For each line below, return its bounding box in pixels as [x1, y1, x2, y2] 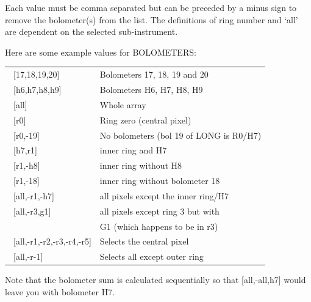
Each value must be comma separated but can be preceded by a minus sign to [5, 1, 297, 13]
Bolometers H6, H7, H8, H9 [99, 83, 203, 95]
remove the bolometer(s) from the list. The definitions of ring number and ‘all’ [5, 13, 298, 26]
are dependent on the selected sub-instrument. [5, 25, 178, 38]
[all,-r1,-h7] [13, 189, 54, 202]
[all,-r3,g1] [13, 204, 51, 217]
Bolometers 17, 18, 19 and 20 [99, 68, 209, 81]
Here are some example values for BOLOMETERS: [5, 45, 196, 58]
